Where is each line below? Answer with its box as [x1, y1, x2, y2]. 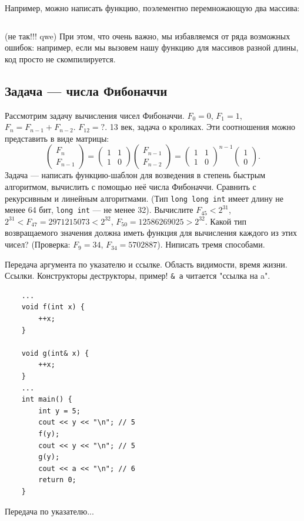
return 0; [38, 476, 76, 485]
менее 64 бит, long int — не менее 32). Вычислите [5, 203, 193, 216]
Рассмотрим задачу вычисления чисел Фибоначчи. [5, 109, 185, 121]
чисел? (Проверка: [5, 238, 71, 251]
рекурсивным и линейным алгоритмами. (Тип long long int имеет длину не [5, 192, 284, 204]
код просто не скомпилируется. [5, 52, 116, 65]
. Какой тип [205, 215, 247, 227]
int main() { [21, 395, 72, 404]
